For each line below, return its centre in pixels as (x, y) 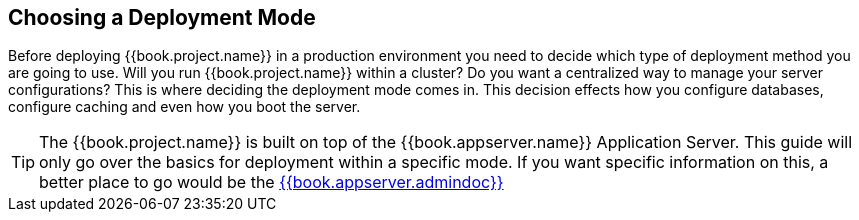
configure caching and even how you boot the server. (184, 107)
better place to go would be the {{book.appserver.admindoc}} (271, 182)
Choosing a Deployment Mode (162, 17)
